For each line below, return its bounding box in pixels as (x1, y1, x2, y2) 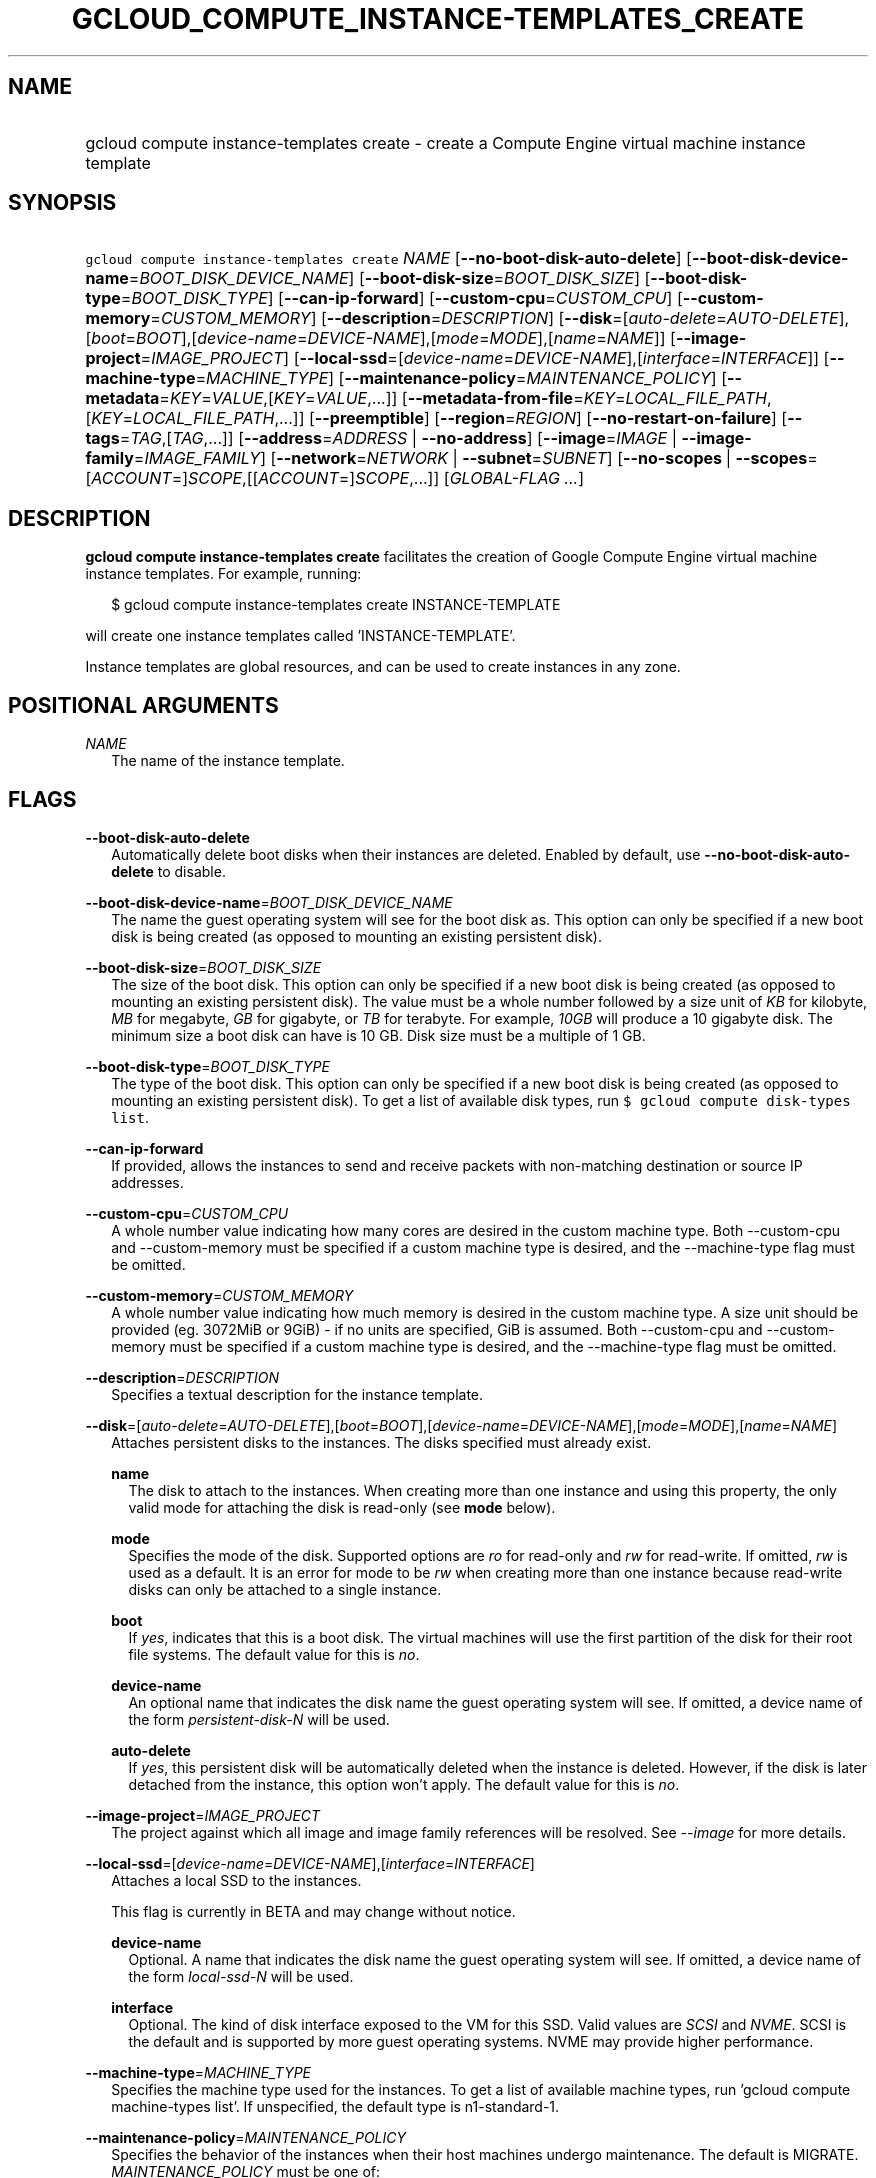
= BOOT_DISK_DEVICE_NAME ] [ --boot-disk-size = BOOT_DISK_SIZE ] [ (128, 268, 651, 289)
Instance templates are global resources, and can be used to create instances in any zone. (85, 658, 681, 676)
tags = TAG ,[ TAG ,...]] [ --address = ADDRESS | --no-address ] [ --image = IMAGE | (85, 428, 677, 449)
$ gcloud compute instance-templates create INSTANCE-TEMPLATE (111, 596, 561, 614)
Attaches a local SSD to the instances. (111, 1871, 362, 1889)
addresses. (111, 1173, 184, 1191)
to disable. (157, 862, 226, 880)
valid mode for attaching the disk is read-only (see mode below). (128, 1498, 556, 1516)
